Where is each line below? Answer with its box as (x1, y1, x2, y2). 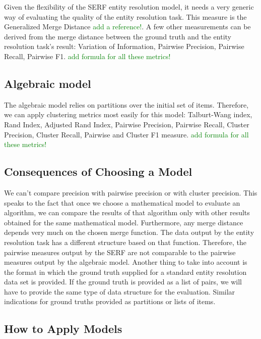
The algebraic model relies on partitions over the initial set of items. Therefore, (4, 99, 249, 110)
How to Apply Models (4, 321, 122, 336)
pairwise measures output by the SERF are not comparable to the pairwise (4, 247, 236, 257)
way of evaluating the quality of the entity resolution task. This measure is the (4, 11, 247, 22)
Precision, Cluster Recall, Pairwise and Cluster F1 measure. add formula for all (4, 129, 249, 139)
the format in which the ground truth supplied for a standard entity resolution (4, 266, 247, 277)
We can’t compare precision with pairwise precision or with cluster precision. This (4, 187, 257, 198)
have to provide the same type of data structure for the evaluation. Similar (4, 286, 235, 297)
